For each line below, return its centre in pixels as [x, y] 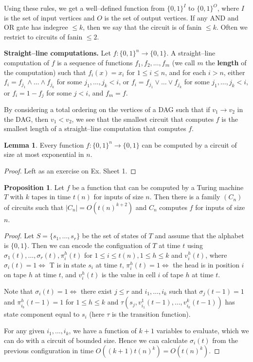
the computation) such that [45, 72]
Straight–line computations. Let [57, 53]
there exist [96, 291]
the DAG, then [26, 119]
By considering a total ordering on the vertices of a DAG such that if [107, 109]
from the [225, 340]
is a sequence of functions [95, 62]
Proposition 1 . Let [34, 187]
